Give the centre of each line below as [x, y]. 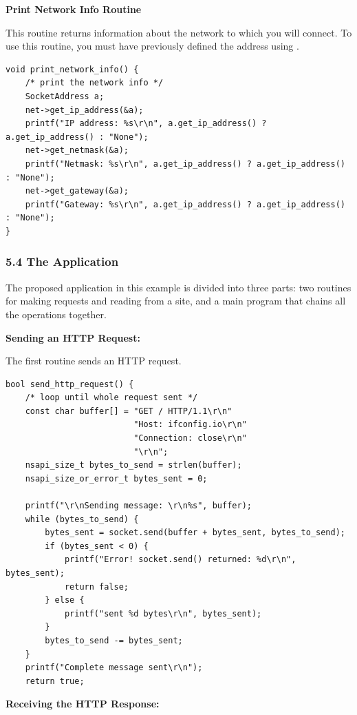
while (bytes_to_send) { [82, 519]
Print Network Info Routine [74, 9]
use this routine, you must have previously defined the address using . [152, 46]
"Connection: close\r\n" [190, 438]
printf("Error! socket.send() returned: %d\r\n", [180, 560]
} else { [65, 600]
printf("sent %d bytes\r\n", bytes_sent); [163, 613]
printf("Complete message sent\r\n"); [114, 668]
